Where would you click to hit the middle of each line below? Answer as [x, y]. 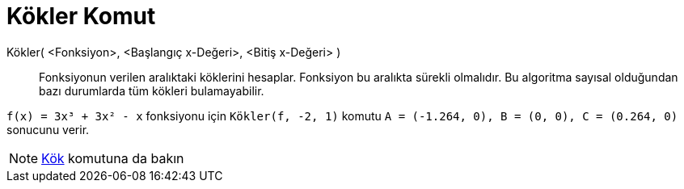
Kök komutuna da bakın [113, 158]
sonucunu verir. [48, 129]
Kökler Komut [81, 16]
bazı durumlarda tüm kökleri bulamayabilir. [152, 90]
